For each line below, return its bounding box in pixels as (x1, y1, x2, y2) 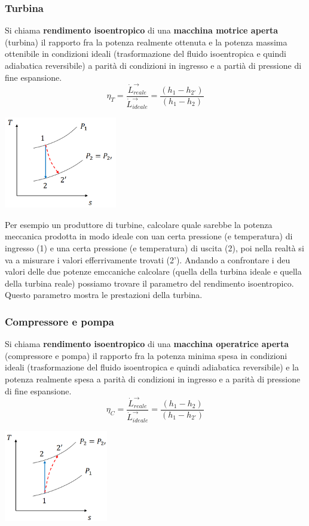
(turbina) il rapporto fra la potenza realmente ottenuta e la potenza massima (5, 35, 287, 48)
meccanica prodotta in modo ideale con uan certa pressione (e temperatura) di (5, 230, 293, 242)
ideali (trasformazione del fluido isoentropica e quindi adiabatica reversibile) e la (5, 361, 299, 373)
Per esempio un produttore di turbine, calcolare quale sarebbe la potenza (5, 218, 273, 230)
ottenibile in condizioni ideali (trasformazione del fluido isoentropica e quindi (5, 47, 286, 60)
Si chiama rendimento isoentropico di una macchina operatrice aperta (5, 338, 289, 350)
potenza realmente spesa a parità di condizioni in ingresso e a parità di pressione (5, 372, 301, 385)
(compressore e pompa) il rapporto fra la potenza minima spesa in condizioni (5, 349, 287, 361)
